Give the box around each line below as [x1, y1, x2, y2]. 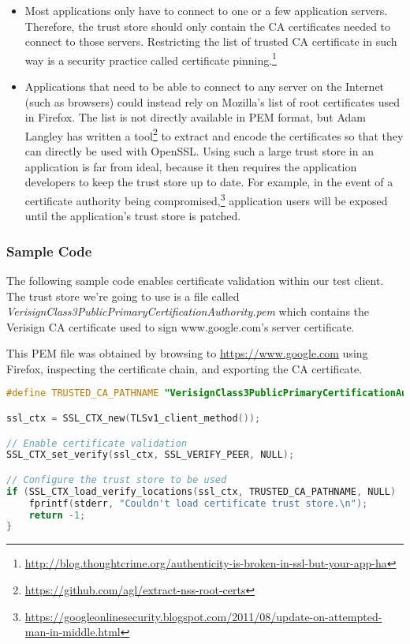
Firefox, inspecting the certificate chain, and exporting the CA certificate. [6, 360, 363, 376]
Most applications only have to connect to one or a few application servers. [24, 2, 388, 18]
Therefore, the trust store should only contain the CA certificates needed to [24, 17, 391, 34]
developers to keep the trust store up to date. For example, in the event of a [24, 174, 393, 190]
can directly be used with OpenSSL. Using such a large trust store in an [24, 143, 374, 159]
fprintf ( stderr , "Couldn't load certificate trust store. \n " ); [28, 497, 368, 509]
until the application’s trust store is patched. [24, 208, 241, 224]
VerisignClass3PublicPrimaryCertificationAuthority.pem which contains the [6, 303, 370, 320]
